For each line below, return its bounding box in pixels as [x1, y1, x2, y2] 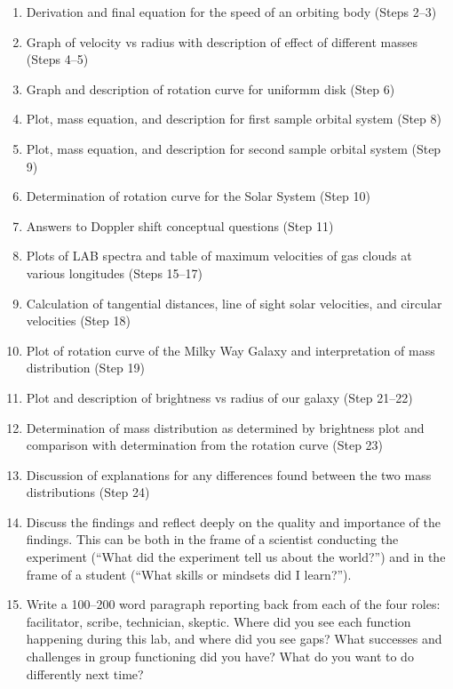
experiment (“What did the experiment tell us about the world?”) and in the [26, 548, 446, 566]
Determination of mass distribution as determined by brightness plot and [26, 418, 425, 437]
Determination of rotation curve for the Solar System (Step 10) [26, 187, 370, 205]
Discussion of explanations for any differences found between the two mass [26, 465, 432, 484]
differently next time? [26, 664, 144, 683]
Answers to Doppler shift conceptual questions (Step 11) [26, 216, 334, 235]
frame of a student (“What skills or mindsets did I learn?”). [26, 565, 352, 583]
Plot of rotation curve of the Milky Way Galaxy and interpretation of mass [26, 340, 435, 359]
